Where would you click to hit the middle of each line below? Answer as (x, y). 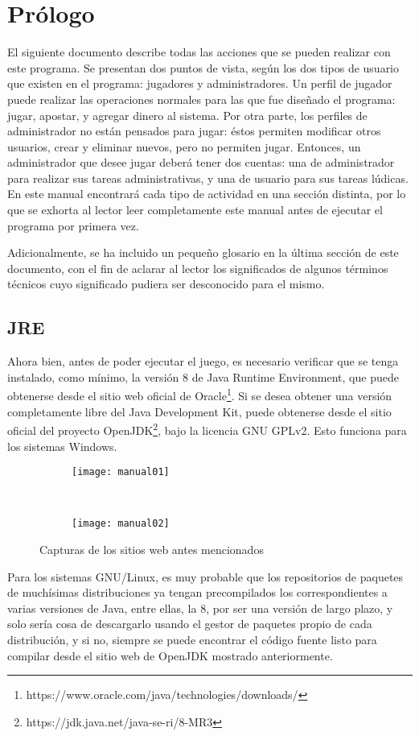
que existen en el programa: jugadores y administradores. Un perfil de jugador (200, 83)
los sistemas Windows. (62, 446)
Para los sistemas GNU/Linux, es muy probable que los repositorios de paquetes (205, 576)
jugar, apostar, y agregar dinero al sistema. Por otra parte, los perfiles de (187, 115)
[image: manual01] (121, 472)
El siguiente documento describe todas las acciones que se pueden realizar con (199, 52)
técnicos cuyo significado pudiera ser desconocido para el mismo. (166, 284)
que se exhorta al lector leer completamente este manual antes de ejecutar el (195, 210)
